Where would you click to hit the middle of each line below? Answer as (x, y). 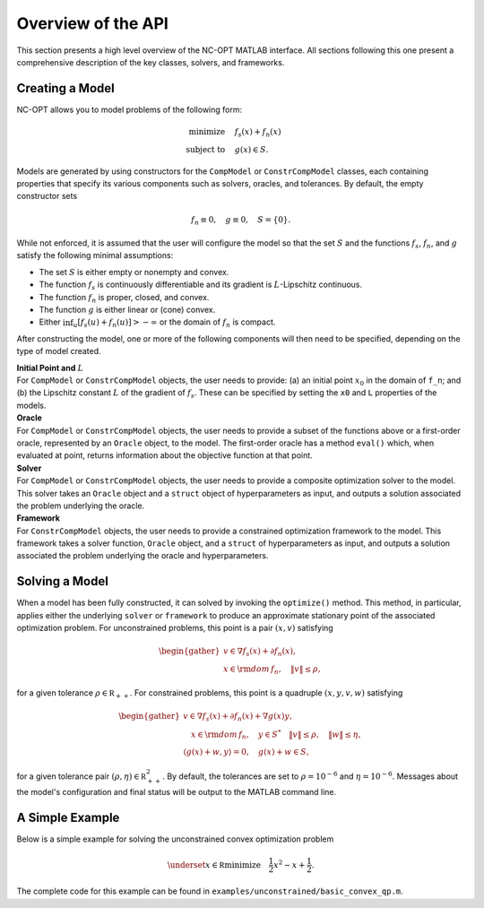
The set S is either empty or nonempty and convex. (134, 272)
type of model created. (59, 351)
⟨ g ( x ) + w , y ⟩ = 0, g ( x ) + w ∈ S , (246, 752)
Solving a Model (63, 581)
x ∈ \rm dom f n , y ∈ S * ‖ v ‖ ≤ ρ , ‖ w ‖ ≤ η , (276, 734)
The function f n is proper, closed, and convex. (124, 298)
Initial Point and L (50, 368)
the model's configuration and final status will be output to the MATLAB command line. (177, 792)
